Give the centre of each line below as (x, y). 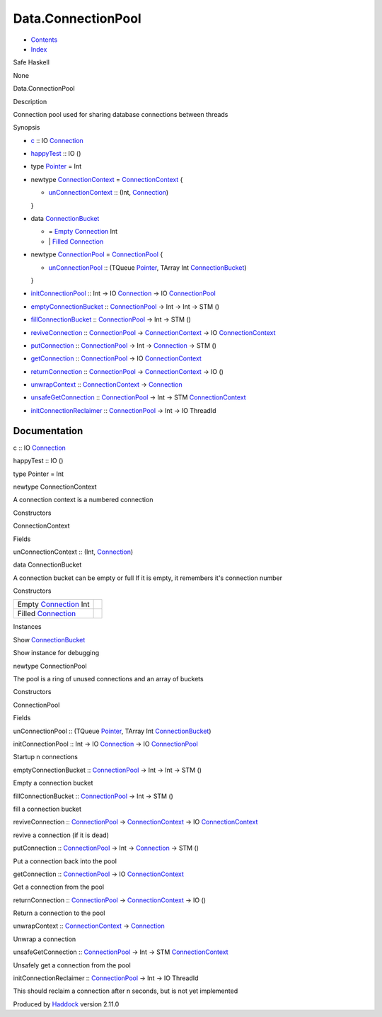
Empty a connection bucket (53, 783)
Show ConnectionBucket (49, 640)
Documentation (48, 431)
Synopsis (27, 127)
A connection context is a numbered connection (83, 500)
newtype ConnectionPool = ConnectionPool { (97, 254)
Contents (44, 40)
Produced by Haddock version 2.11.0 (66, 1004)
